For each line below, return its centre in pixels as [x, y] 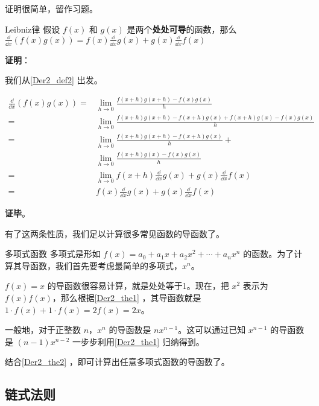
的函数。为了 [269, 254]
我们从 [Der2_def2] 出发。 [54, 80]
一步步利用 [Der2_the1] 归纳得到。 [138, 341]
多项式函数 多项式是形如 [53, 254]
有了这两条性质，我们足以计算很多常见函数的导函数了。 [115, 233]
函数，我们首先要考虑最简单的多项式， [106, 265]
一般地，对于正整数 [43, 330]
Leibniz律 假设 [33, 29]
